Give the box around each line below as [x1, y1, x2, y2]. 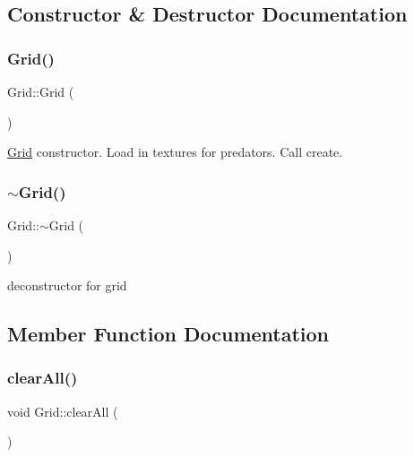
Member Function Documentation [7, 320, 330, 348]
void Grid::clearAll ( [7, 401, 118, 420]
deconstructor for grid [7, 276, 127, 295]
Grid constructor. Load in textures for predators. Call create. [7, 142, 343, 161]
